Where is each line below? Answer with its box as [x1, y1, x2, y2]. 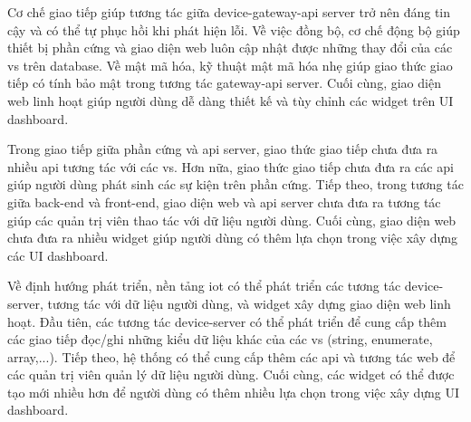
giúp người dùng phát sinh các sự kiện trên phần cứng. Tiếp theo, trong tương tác [7, 175, 464, 194]
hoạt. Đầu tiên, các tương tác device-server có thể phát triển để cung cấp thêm [7, 312, 447, 331]
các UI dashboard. [7, 245, 109, 264]
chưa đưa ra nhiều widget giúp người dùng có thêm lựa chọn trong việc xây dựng [7, 228, 458, 247]
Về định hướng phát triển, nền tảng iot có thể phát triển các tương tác [7, 276, 401, 295]
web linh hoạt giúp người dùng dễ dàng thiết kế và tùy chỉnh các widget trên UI [7, 91, 454, 110]
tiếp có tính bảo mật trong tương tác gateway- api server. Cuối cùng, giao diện [7, 73, 441, 92]
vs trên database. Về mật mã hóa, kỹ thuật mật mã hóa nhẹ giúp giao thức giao [7, 55, 453, 74]
